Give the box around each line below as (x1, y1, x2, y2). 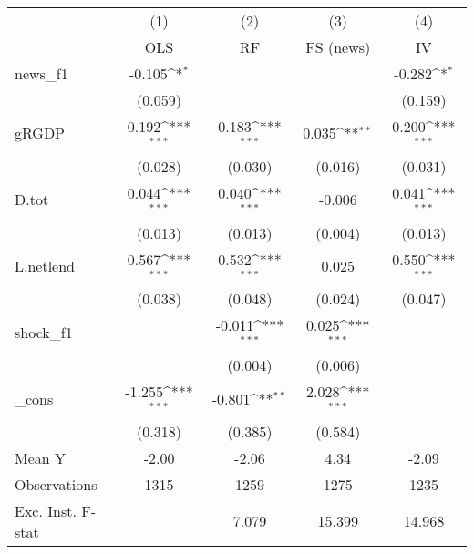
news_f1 (15, 63, 68, 84)
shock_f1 (15, 321, 73, 343)
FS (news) (305, 36, 371, 57)
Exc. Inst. (15, 499, 77, 521)
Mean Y (15, 446, 67, 468)
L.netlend (15, 254, 76, 276)
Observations (15, 473, 98, 495)
